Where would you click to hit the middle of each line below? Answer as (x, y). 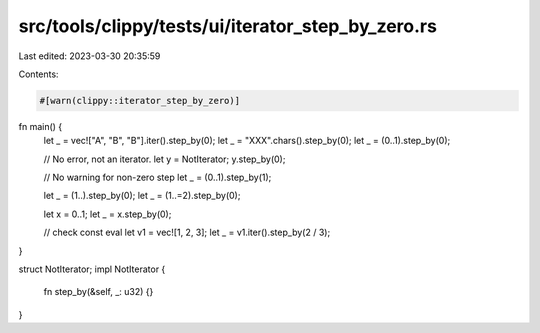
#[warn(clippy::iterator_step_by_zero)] (139, 100)
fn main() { (40, 126)
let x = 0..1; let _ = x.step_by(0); (107, 214)
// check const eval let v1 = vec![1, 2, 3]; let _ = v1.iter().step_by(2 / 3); (187, 232)
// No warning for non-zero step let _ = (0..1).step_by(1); (157, 177)
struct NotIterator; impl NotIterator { (92, 269)
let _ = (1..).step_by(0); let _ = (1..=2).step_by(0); (142, 196)
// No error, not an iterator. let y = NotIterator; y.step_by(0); (164, 159)
